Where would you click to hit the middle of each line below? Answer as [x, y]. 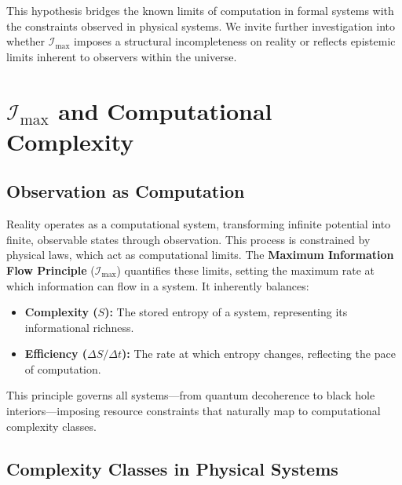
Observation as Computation [126, 191]
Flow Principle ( [51, 270]
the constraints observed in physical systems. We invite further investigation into [201, 26]
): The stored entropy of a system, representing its [226, 312]
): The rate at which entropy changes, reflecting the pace [259, 354]
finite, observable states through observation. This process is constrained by [188, 239]
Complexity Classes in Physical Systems [172, 468]
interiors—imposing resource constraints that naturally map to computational [194, 411]
